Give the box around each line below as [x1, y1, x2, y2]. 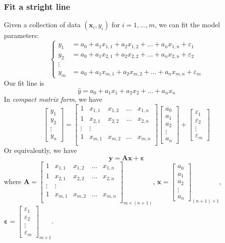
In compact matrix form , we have [4, 94, 103, 104]
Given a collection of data [4, 19, 81, 30]
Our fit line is [4, 77, 44, 88]
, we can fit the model [154, 19, 220, 30]
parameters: [4, 30, 39, 40]
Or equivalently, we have [4, 145, 77, 155]
